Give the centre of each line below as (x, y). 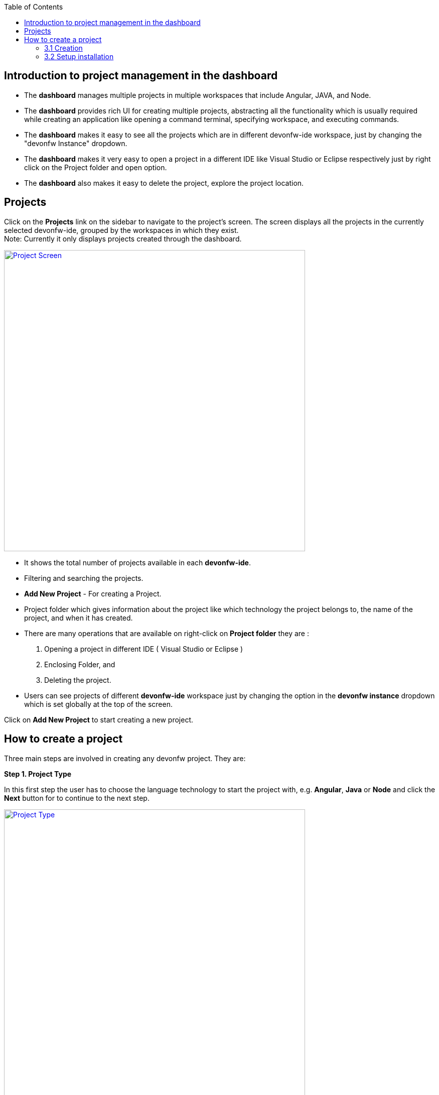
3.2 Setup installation (79, 56)
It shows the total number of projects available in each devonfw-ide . (137, 562)
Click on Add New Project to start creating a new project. (99, 719)
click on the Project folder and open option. (96, 167)
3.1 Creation (63, 48)
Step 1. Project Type (38, 774)
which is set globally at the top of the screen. (98, 704)
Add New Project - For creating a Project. (93, 593)
